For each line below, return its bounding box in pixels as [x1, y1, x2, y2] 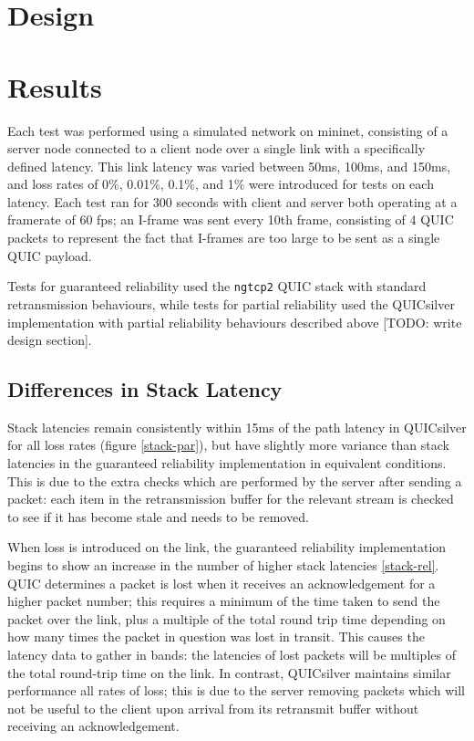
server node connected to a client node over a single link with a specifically [7, 139, 426, 158]
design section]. [7, 330, 92, 350]
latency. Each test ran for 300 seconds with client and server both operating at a [7, 192, 458, 211]
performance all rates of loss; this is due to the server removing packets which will [7, 681, 465, 700]
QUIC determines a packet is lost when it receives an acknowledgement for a [7, 573, 436, 592]
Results [7, 68, 102, 105]
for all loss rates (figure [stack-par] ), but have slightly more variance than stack [7, 435, 449, 454]
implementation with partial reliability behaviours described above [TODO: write [7, 312, 462, 331]
